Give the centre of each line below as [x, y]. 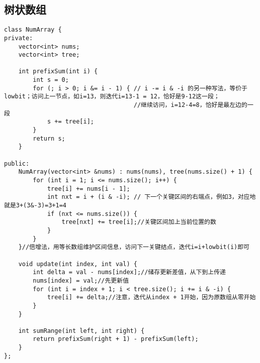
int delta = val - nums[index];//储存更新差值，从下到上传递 [129, 272]
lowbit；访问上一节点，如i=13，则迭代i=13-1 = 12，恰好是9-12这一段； [112, 97]
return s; [49, 138]
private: [19, 38]
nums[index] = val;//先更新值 [81, 280]
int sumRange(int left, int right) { [81, 331]
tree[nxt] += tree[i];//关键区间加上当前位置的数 [139, 222]
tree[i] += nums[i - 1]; [89, 189]
